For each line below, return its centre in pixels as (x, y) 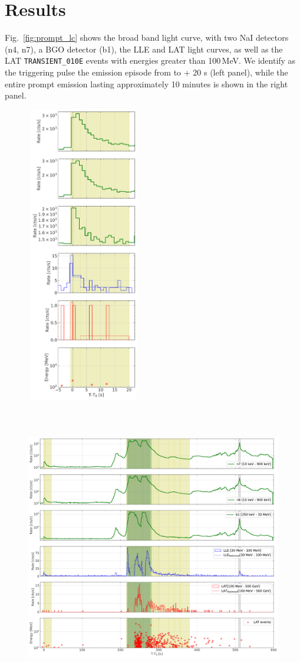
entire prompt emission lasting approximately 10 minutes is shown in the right (146, 83)
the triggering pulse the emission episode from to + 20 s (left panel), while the (146, 72)
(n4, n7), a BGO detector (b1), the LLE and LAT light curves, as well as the (144, 49)
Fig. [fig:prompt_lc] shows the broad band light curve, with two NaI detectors (147, 37)
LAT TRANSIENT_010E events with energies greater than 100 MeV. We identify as (150, 60)
